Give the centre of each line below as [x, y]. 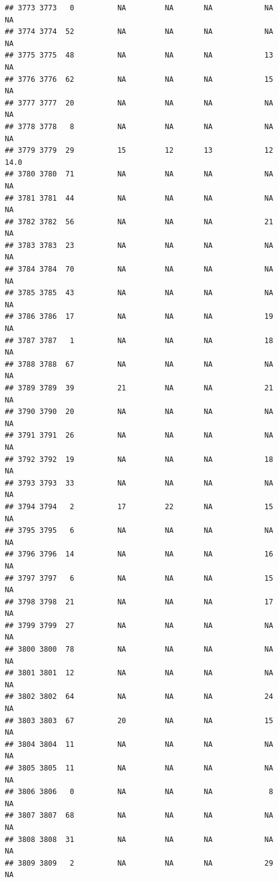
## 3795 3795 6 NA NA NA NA [139, 531]
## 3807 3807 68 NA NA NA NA [139, 816]
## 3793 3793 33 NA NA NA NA [139, 483]
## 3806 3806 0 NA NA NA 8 [139, 792]
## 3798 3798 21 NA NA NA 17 [139, 602]
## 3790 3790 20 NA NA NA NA [139, 412]
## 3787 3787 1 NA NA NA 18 [139, 340]
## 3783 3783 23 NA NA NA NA [139, 245]
